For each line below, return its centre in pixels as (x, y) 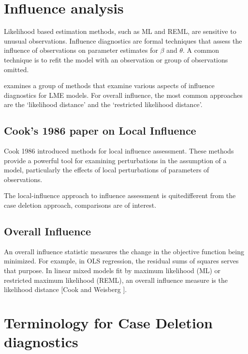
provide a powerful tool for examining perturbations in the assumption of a (115, 160)
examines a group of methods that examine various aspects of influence (109, 85)
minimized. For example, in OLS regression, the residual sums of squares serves (121, 261)
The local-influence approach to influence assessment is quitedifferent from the (120, 195)
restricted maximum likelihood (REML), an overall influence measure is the (116, 280)
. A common (201, 50)
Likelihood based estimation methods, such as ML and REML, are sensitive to (120, 31)
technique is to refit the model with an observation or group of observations (116, 59)
